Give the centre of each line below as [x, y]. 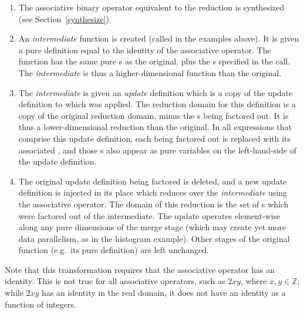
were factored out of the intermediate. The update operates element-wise [149, 215]
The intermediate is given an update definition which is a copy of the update [156, 92]
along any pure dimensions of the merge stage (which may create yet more [152, 227]
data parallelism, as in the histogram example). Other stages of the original [154, 238]
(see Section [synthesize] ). [65, 18]
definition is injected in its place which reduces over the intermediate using [153, 192]
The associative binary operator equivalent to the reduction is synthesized [151, 7]
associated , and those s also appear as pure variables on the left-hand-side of [158, 150]
